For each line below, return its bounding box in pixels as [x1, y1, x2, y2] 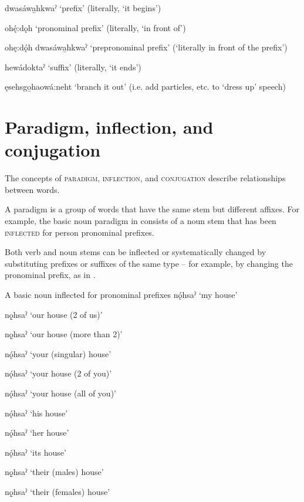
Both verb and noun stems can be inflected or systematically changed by [5, 246, 266, 258]
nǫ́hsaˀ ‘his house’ [5, 406, 68, 419]
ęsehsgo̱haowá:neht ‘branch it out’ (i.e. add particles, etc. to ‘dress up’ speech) [5, 80, 286, 93]
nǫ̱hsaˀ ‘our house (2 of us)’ [5, 308, 103, 320]
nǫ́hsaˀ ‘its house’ [5, 446, 66, 458]
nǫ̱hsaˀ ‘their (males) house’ [5, 466, 104, 478]
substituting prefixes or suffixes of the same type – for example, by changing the [5, 257, 293, 269]
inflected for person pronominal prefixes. [5, 226, 154, 238]
